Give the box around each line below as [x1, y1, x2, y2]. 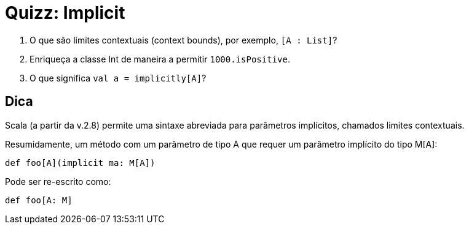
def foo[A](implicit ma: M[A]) [5, 157, 156, 168]
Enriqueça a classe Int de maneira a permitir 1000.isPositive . [30, 53, 290, 64]
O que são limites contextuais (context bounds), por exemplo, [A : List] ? [30, 34, 337, 45]
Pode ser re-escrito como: [5, 176, 111, 187]
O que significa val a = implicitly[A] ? [30, 72, 207, 83]
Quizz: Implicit [5, 2, 125, 23]
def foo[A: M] [5, 195, 73, 205]
